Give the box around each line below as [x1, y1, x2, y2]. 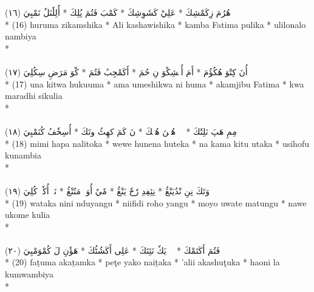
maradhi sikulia [5, 89, 63, 102]
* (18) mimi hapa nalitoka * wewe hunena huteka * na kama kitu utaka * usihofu [5, 137, 309, 149]
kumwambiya [5, 268, 54, 280]
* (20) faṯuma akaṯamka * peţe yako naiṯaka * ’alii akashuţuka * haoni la [5, 256, 280, 268]
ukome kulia [5, 208, 50, 221]
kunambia [5, 149, 41, 161]
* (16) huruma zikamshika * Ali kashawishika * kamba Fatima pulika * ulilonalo [5, 18, 306, 30]
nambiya [5, 30, 36, 42]
